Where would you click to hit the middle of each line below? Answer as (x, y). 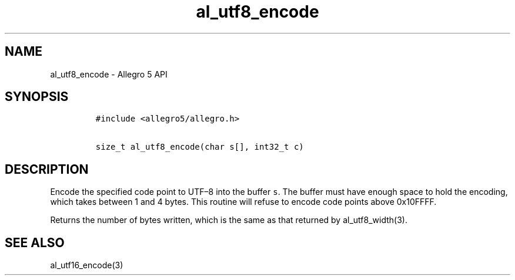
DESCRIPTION (47, 169)
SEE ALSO (35, 242)
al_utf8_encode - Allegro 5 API (109, 74)
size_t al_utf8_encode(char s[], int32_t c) (200, 147)
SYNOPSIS (37, 97)
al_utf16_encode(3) (87, 265)
